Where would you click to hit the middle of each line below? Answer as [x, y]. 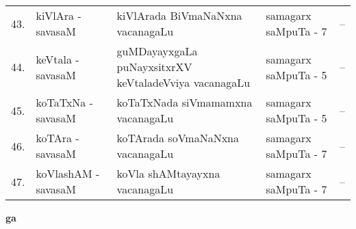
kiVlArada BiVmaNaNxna [179, 15]
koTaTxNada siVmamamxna [185, 102]
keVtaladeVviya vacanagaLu [183, 82]
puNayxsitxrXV [154, 67]
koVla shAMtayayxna [168, 173]
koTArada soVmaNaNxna [178, 138]
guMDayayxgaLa [157, 51]
